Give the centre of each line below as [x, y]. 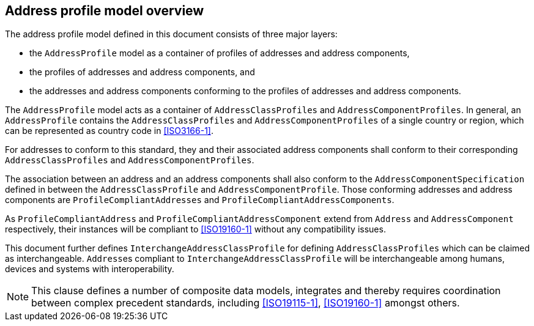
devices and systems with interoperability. [90, 269]
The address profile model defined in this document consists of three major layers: [171, 34]
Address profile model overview [105, 11]
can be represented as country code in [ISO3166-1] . [109, 131]
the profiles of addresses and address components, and [142, 72]
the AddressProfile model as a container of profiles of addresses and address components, [220, 53]
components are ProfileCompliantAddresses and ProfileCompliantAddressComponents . [200, 200]
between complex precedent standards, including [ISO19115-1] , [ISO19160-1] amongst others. [246, 303]
